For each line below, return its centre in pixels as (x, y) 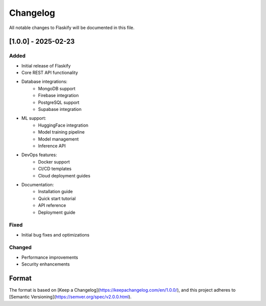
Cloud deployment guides (64, 175)
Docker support (54, 162)
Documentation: (38, 184)
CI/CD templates (55, 169)
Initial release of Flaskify (46, 66)
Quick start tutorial (57, 198)
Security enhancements (46, 264)
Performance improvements (50, 257)
